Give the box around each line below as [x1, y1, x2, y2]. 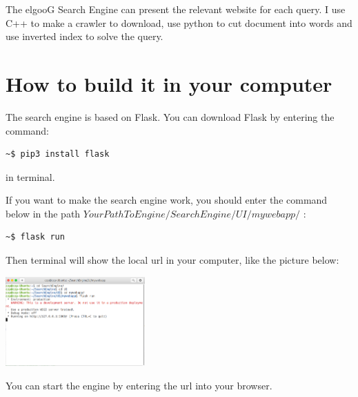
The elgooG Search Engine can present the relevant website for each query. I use [6, 2, 346, 16]
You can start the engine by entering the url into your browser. [6, 378, 272, 392]
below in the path [6, 206, 81, 220]
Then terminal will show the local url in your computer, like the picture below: [6, 253, 339, 267]
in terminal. [6, 169, 55, 184]
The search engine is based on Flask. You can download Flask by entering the [6, 109, 335, 124]
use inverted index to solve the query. [6, 29, 163, 43]
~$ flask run [6, 232, 65, 242]
